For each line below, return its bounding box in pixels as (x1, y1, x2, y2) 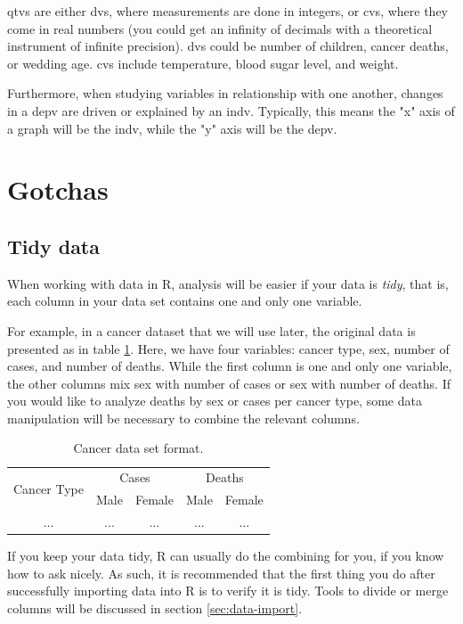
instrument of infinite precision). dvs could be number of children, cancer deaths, (7, 37, 449, 55)
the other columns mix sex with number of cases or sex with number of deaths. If (7, 374, 451, 392)
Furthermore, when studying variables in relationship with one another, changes (7, 84, 443, 103)
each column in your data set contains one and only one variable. (7, 291, 362, 310)
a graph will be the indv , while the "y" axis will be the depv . (7, 119, 337, 137)
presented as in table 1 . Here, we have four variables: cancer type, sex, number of (7, 339, 450, 357)
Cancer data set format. (73, 439, 204, 457)
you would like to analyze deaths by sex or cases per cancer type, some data (7, 391, 422, 410)
